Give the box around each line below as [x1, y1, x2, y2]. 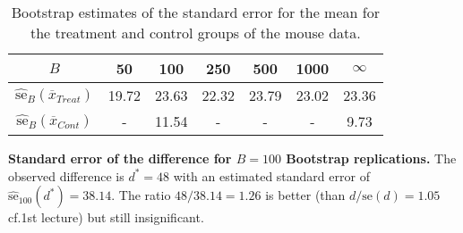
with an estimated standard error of [173, 166, 370, 185]
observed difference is [8, 166, 124, 185]
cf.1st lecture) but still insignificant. [8, 208, 204, 227]
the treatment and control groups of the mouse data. [30, 22, 361, 43]
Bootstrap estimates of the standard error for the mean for [11, 2, 380, 22]
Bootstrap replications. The [286, 149, 457, 167]
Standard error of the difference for [8, 149, 232, 167]
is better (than [265, 186, 346, 204]
